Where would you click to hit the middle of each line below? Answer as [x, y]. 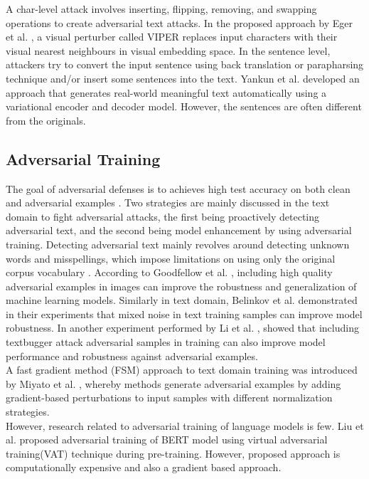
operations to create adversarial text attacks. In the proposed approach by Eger [180, 22]
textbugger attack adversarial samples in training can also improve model [166, 342]
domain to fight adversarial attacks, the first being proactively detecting [163, 216]
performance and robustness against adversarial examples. [132, 356]
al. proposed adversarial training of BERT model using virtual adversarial [167, 439]
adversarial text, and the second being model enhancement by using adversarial [179, 230]
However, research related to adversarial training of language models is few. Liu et [185, 425]
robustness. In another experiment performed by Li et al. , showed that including [182, 328]
